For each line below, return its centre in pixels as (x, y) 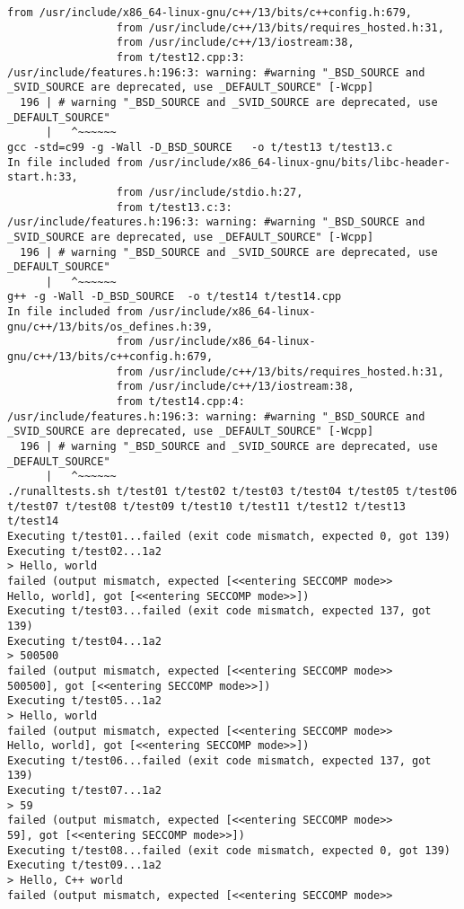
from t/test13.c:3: (174, 207)
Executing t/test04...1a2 (84, 641)
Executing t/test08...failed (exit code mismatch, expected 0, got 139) (229, 850)
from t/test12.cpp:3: (180, 57)
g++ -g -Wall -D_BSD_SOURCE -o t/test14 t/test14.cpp (175, 297)
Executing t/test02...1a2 (84, 551)
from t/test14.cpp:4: (180, 402)
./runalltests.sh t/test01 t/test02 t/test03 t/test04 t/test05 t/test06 (232, 491)
